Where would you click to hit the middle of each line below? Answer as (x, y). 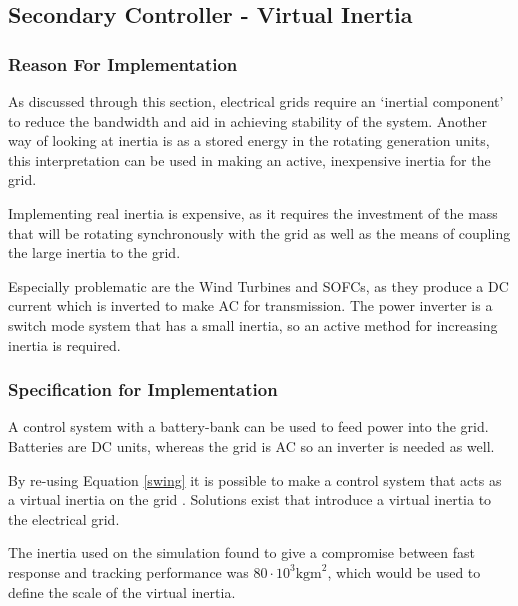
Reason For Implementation (123, 63)
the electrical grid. (64, 518)
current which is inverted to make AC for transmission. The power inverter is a (250, 305)
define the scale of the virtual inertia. (122, 591)
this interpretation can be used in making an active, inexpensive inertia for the (249, 159)
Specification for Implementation (143, 389)
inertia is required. (64, 344)
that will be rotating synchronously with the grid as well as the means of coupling (259, 232)
